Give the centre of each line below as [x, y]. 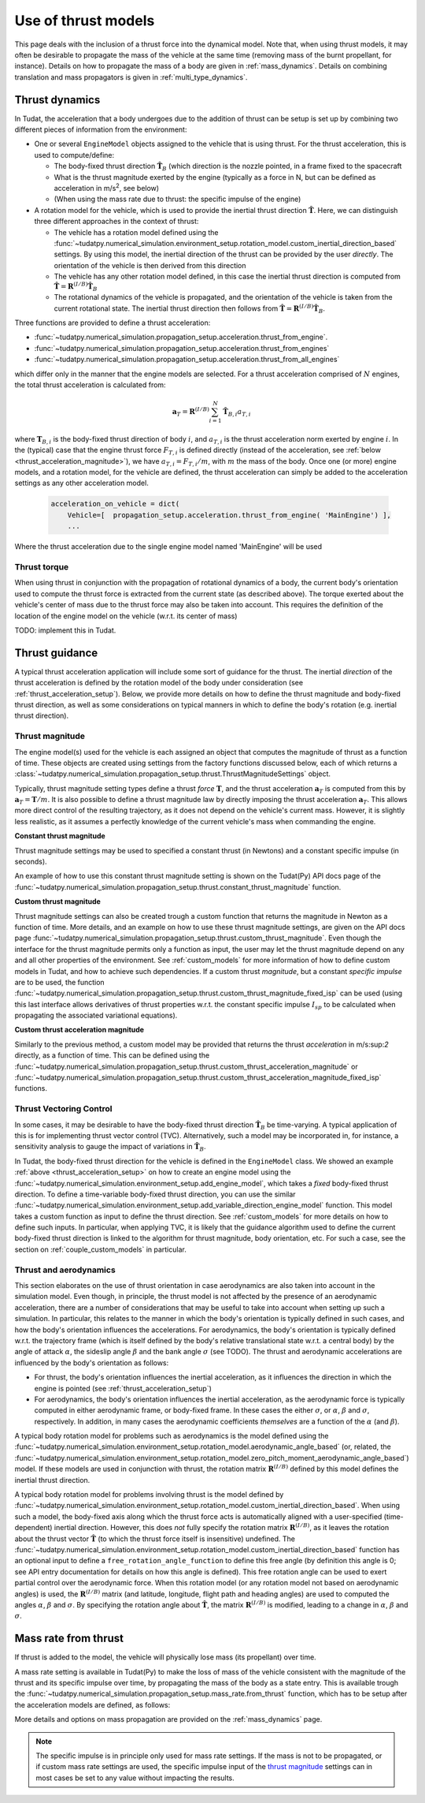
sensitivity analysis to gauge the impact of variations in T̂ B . [110, 1148]
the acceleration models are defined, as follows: [92, 1704]
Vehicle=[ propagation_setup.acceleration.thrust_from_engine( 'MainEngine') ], [229, 515]
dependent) [33, 1528]
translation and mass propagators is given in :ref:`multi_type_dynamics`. [131, 77]
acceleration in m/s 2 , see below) [107, 187]
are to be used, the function [60, 982]
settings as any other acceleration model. [81, 483]
